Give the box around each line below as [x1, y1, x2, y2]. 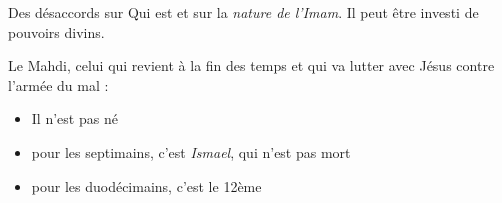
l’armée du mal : [8, 74, 109, 95]
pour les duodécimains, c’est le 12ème [31, 175, 262, 196]
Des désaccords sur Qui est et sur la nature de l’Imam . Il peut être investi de [8, 2, 479, 22]
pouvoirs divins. [8, 21, 105, 42]
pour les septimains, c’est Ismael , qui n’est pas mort [31, 141, 351, 162]
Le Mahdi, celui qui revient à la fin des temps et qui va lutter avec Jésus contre [8, 55, 495, 76]
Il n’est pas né [31, 108, 118, 129]
